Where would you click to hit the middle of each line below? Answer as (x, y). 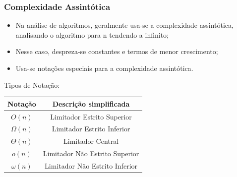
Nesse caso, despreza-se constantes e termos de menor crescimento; (117, 51)
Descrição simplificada (91, 103)
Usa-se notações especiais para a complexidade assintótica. (104, 68)
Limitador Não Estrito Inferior (91, 165)
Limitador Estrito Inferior (91, 129)
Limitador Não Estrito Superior (91, 153)
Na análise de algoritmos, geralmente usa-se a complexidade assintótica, (124, 25)
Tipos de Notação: (32, 85)
